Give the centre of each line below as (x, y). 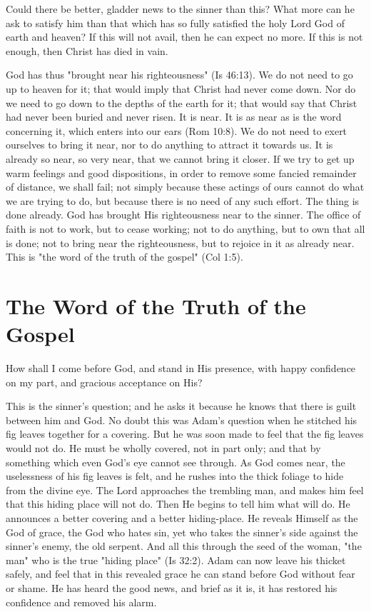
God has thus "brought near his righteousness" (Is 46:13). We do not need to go (179, 75)
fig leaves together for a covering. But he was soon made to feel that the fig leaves (185, 434)
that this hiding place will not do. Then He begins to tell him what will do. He (178, 504)
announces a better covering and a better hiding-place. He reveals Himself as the (182, 517)
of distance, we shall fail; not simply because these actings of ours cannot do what (185, 187)
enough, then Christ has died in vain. (87, 50)
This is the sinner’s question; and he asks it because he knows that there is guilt (181, 406)
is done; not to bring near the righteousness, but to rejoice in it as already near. (180, 242)
